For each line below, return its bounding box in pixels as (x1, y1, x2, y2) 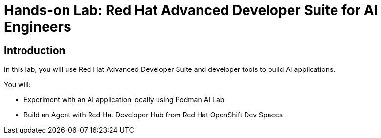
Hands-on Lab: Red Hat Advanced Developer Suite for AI (4, 2, 378, 19)
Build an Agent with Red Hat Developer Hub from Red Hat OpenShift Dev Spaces (23, 111, 283, 119)
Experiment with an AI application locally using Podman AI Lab (23, 95, 224, 104)
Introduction (4, 44, 66, 57)
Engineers (4, 19, 71, 35)
